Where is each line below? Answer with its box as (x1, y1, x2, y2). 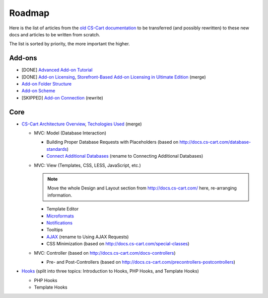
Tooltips (46, 227, 63, 233)
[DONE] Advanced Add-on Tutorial (21, 67, 93, 73)
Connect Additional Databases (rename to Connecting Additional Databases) (46, 153, 203, 159)
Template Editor (46, 206, 79, 212)
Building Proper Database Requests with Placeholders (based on (46, 139, 179, 145)
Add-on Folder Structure (21, 81, 72, 87)
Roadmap (9, 7, 50, 18)
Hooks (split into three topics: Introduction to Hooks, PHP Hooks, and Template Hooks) (21, 268, 200, 274)
